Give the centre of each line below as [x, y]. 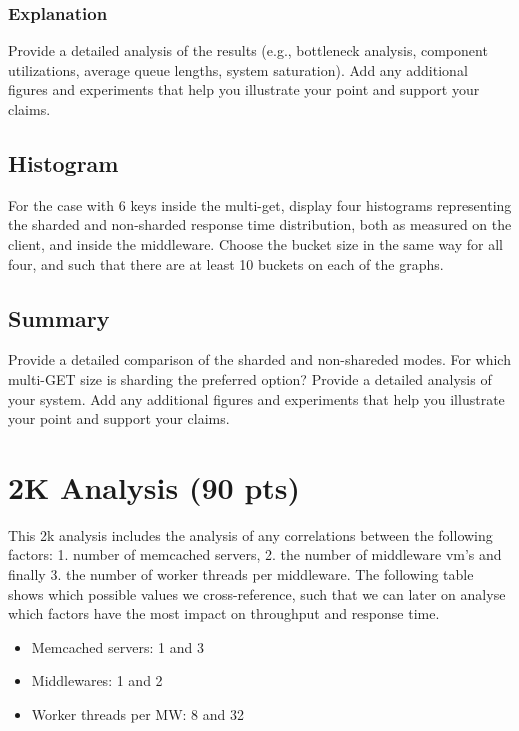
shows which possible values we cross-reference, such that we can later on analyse [257, 593]
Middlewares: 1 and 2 [97, 680]
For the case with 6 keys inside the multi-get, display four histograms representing [260, 204]
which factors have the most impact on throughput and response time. [224, 613]
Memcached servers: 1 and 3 [117, 646]
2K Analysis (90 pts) [154, 486]
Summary [59, 317]
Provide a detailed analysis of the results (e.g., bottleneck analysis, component [248, 50]
